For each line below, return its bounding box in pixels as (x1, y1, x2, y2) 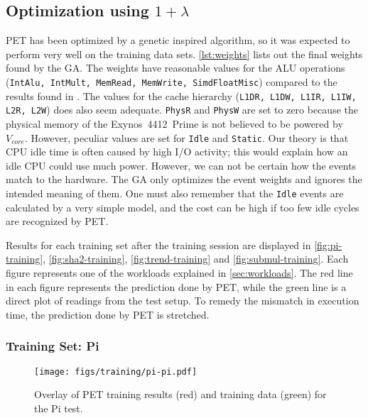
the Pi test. (34, 400, 83, 415)
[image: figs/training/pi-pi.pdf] (34, 366, 197, 377)
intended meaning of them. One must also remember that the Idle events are (6, 185, 344, 200)
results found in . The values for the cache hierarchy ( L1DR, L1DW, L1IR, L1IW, (6, 88, 357, 103)
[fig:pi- (314, 237, 342, 252)
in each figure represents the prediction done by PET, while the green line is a (6, 279, 347, 294)
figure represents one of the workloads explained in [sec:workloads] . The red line (6, 265, 353, 280)
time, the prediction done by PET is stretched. (6, 307, 210, 321)
